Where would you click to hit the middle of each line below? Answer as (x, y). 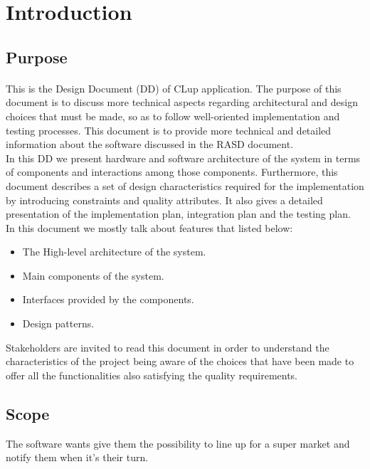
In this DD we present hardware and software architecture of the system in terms (183, 158)
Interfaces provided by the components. (108, 299)
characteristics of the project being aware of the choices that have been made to (180, 361)
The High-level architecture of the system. (114, 252)
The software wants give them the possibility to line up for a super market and (178, 443)
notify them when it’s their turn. (77, 457)
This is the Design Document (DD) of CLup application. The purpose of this (174, 88)
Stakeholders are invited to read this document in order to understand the (168, 347)
